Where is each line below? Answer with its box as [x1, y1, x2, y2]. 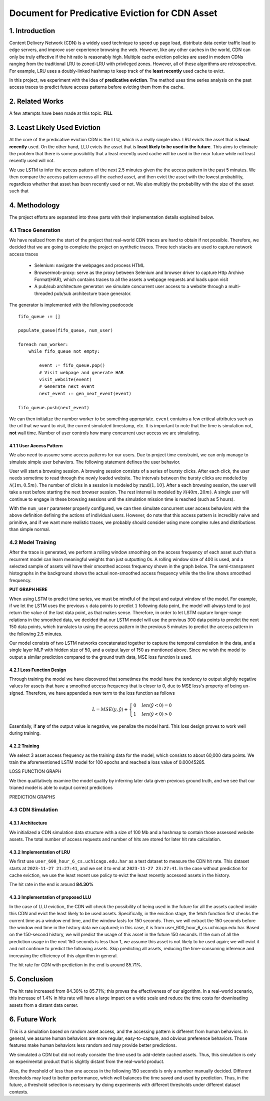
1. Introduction [9, 27, 55, 35]
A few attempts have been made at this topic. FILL [9, 110, 112, 116]
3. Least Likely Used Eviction [9, 123, 101, 132]
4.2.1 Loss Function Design [9, 667, 66, 673]
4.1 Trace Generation [9, 226, 61, 233]
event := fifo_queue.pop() [39, 363, 105, 368]
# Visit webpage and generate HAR [39, 370, 124, 375]
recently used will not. [9, 158, 55, 164]
